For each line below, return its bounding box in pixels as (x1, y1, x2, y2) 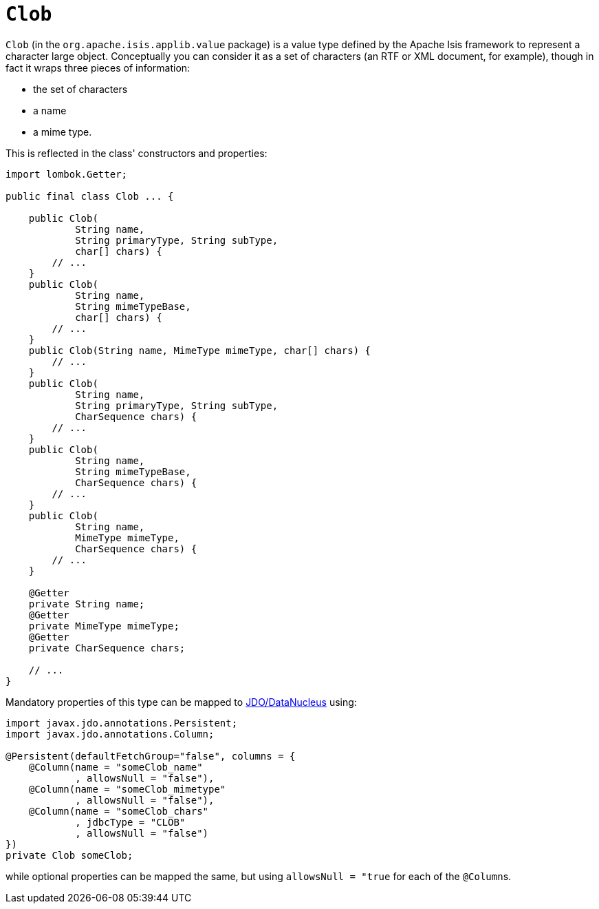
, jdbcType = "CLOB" (75, 816, 186, 828)
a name (33, 104, 67, 116)
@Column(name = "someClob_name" (28, 761, 203, 773)
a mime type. (33, 125, 92, 138)
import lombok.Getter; (6, 168, 128, 180)
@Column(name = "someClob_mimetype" (28, 783, 226, 795)
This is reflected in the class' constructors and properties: (6, 147, 268, 159)
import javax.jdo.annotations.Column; (6, 728, 215, 740)
